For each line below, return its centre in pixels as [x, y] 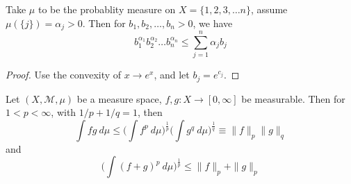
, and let [172, 75]
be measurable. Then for [293, 98]
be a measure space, [119, 98]
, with [64, 112]
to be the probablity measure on [107, 9]
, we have [213, 23]
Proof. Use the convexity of [64, 75]
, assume [269, 9]
